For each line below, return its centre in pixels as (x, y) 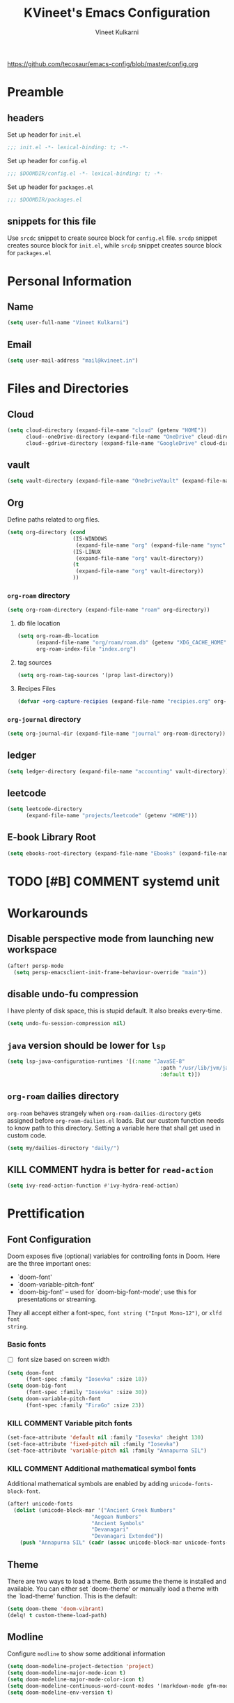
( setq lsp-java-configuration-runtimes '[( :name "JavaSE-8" (96, 1061)
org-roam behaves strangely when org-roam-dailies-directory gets (104, 1113)
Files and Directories (68, 389)
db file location (39, 623)
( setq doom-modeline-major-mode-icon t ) (67, 1673)
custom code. (27, 1135)
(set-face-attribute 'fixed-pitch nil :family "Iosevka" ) (93, 1444)
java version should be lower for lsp (86, 1045)
